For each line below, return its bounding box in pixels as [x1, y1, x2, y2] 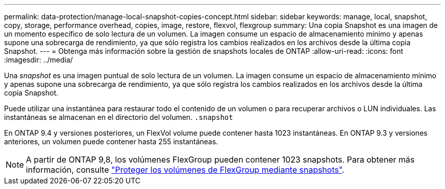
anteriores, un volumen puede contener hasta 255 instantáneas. [4, 137, 218, 146]
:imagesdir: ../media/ [4, 55, 73, 64]
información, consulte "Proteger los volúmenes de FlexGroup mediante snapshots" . [26, 165, 344, 175]
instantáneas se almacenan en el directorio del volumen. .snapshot [4, 113, 233, 121]
